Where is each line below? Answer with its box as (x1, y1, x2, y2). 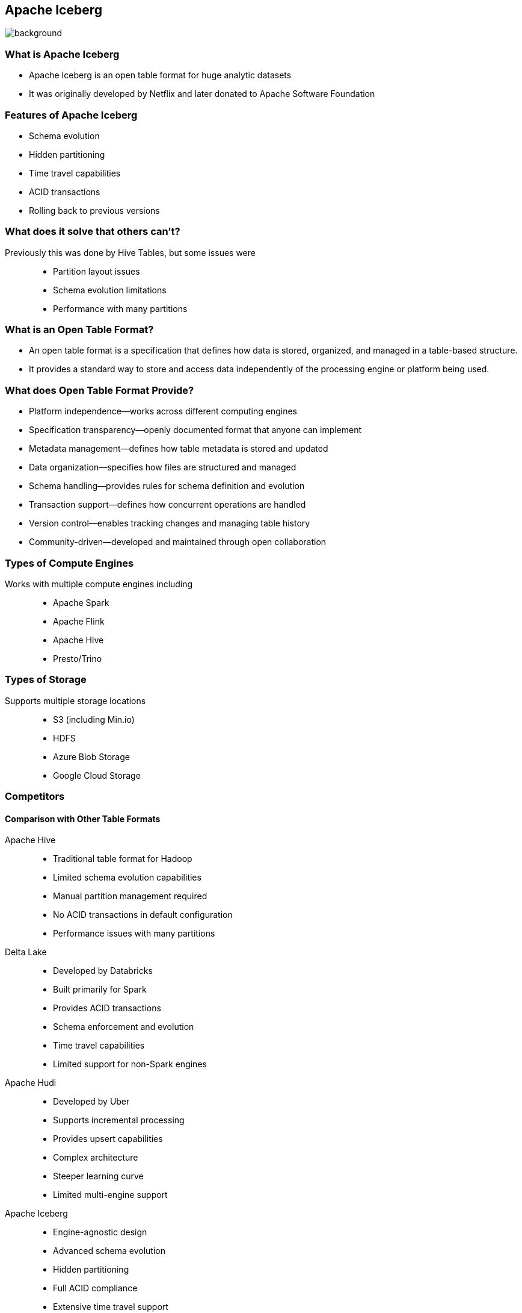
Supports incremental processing (53, 1115, 185, 1126)
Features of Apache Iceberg (5, 108, 138, 121)
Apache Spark (53, 597, 109, 608)
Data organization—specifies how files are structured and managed (29, 462, 296, 473)
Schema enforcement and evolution (53, 1021, 194, 1032)
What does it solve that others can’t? (5, 225, 180, 238)
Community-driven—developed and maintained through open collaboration (29, 537, 327, 547)
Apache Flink (53, 616, 105, 626)
